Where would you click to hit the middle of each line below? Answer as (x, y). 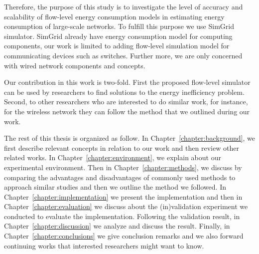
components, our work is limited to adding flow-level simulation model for (117, 46)
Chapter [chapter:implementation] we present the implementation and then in (123, 196)
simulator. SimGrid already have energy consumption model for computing (118, 36)
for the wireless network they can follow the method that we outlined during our (127, 111)
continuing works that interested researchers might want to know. (104, 245)
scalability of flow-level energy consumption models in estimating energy (114, 16)
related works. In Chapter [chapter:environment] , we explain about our (113, 157)
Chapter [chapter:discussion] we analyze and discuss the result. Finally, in (117, 226)
